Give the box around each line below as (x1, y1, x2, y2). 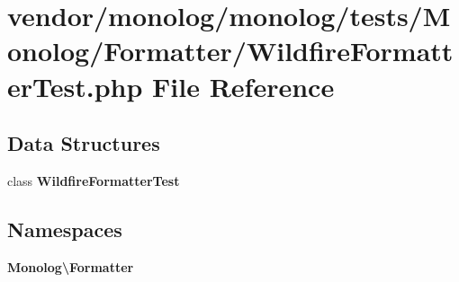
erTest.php (7, 67, 143, 104)
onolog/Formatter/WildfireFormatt (7, 32, 454, 69)
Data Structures (7, 129, 160, 157)
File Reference (152, 67, 335, 104)
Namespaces (7, 215, 122, 242)
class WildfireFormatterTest (7, 171, 180, 189)
